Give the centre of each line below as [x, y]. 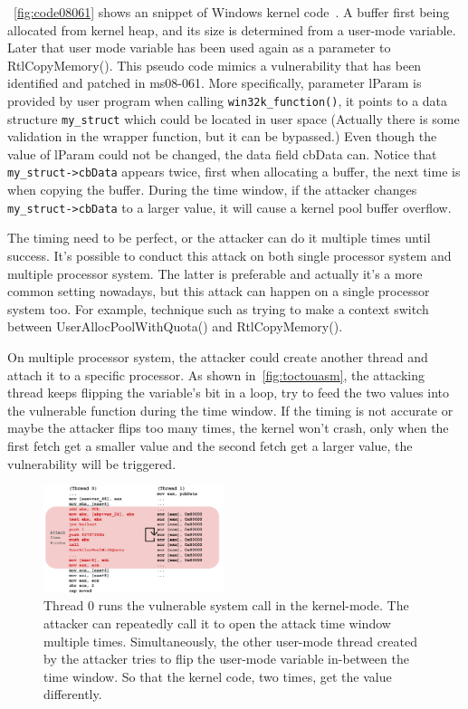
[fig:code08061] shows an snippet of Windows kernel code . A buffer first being [232, 12]
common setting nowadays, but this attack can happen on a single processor [219, 291]
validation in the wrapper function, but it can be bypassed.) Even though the [222, 136]
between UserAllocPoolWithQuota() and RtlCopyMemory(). [175, 326]
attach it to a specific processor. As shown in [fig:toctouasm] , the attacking [216, 374]
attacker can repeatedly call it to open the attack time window [217, 623]
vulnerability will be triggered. [92, 463]
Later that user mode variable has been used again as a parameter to [199, 48]
